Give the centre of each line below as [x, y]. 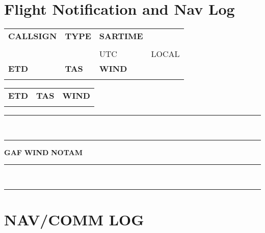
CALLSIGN [33, 36]
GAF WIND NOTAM [44, 152]
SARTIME [121, 36]
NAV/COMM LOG [74, 220]
